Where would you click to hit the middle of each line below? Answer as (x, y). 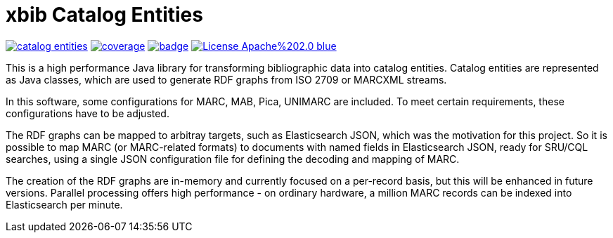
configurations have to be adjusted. (88, 113)
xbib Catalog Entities (104, 15)
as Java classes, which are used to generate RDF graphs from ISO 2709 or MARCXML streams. (226, 79)
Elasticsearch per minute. (64, 204)
